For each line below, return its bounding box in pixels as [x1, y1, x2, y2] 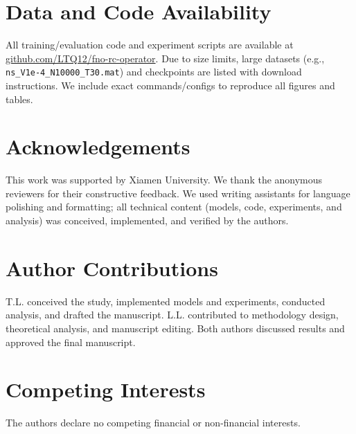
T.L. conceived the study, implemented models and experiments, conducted [6, 293, 326, 308]
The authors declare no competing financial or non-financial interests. [6, 415, 301, 430]
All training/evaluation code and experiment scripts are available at [6, 37, 294, 52]
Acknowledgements [6, 132, 190, 161]
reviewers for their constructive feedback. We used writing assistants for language [6, 186, 350, 200]
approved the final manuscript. [6, 334, 136, 349]
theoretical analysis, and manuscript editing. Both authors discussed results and [6, 320, 345, 335]
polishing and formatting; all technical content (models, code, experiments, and [6, 199, 342, 214]
